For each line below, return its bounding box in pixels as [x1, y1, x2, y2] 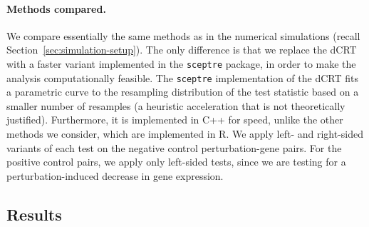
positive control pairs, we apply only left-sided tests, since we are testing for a [6, 154, 346, 169]
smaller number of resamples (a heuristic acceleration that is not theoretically [6, 98, 345, 113]
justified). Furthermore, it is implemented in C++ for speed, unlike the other [6, 112, 343, 127]
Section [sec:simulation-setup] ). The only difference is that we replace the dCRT [6, 42, 357, 57]
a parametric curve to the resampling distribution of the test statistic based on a [6, 84, 359, 99]
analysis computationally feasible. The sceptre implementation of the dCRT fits [6, 70, 358, 85]
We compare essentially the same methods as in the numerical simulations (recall [6, 28, 360, 43]
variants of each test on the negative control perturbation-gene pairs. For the [6, 140, 342, 155]
